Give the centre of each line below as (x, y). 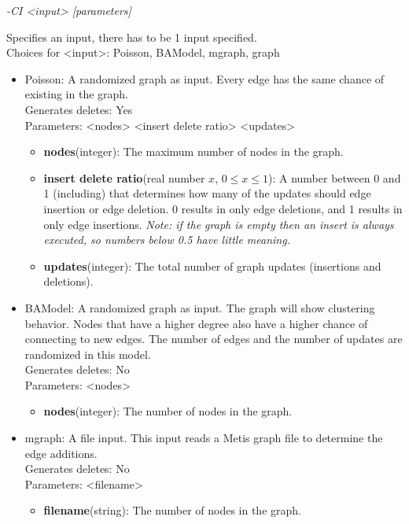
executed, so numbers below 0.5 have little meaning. (167, 240)
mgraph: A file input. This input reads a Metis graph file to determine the (204, 438)
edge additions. (61, 453)
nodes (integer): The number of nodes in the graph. (168, 411)
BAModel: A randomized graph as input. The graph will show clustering (200, 307)
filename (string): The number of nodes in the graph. (172, 510)
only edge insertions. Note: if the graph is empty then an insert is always (219, 224)
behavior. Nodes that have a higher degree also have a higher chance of (196, 323)
